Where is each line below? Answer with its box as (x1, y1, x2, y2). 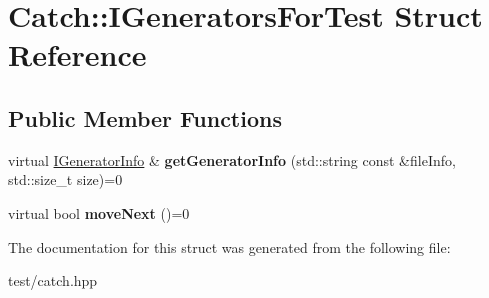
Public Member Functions (8, 102, 282, 133)
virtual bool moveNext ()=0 (8, 202, 190, 223)
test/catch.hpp (8, 270, 98, 291)
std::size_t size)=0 (8, 169, 123, 190)
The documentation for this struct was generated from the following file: (8, 236, 451, 257)
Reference (8, 34, 147, 75)
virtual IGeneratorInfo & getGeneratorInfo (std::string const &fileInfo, (8, 149, 456, 170)
